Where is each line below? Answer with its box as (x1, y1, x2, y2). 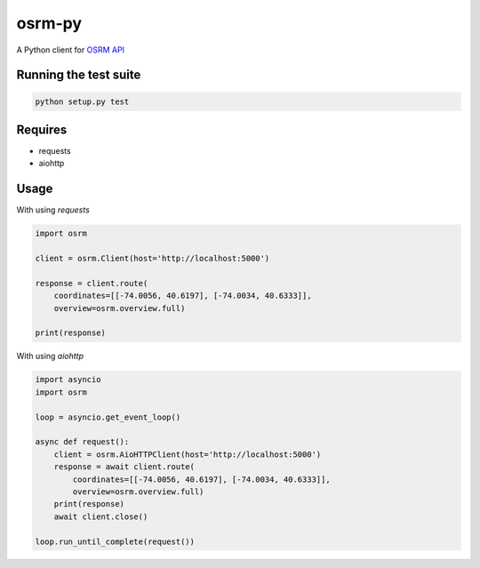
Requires (16, 122, 68, 137)
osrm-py (16, 13, 83, 33)
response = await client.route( (53, 462, 196, 472)
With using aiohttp (16, 351, 84, 362)
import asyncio (35, 374, 101, 385)
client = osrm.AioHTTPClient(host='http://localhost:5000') (53, 449, 322, 460)
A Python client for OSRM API (16, 44, 124, 55)
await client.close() (53, 511, 148, 522)
